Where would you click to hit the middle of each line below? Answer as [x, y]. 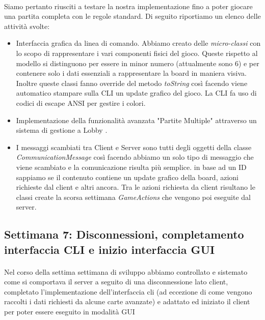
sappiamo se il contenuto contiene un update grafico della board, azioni [127, 177]
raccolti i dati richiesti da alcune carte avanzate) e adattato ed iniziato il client [127, 301]
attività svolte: [27, 26]
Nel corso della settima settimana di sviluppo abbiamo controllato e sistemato [126, 271]
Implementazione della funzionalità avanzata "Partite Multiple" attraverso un [136, 120]
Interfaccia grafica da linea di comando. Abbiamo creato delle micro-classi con [138, 43]
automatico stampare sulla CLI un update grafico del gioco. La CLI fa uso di [136, 93]
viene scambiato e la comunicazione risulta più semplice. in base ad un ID [131, 167]
